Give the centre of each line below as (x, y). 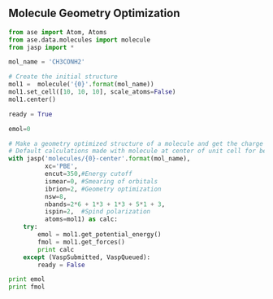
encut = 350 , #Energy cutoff (88, 174)
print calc (56, 249)
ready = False (61, 265)
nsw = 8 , (56, 196)
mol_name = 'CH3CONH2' (47, 62)
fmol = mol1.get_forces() (82, 242)
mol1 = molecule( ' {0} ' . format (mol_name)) (81, 85)
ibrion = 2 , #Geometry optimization (103, 189)
